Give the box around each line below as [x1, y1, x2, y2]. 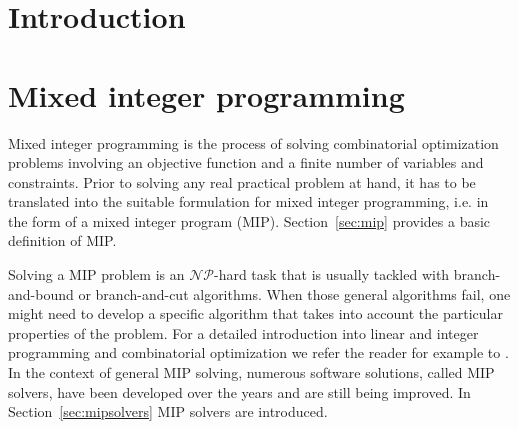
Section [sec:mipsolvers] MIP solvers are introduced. [8, 401, 328, 422]
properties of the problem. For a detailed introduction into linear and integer [8, 322, 479, 343]
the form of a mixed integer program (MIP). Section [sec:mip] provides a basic [8, 210, 491, 231]
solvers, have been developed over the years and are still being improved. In [8, 381, 471, 402]
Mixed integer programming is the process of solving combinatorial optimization [8, 132, 499, 153]
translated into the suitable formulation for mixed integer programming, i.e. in [8, 191, 489, 212]
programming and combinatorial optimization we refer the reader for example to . [8, 342, 509, 363]
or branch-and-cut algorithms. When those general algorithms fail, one [78, 283, 511, 304]
